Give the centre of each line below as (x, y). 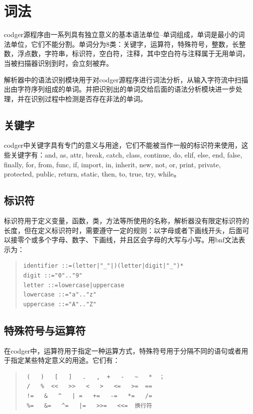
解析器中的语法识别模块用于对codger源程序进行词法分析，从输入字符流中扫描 (126, 79)
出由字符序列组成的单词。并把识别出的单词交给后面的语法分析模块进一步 (120, 89)
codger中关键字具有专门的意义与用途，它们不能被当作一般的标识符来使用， (123, 145)
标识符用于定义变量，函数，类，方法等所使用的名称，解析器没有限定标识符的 (126, 221)
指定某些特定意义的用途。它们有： (65, 360)
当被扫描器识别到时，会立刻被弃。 (58, 63)
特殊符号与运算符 (45, 330)
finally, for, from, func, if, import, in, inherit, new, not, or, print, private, (112, 164)
